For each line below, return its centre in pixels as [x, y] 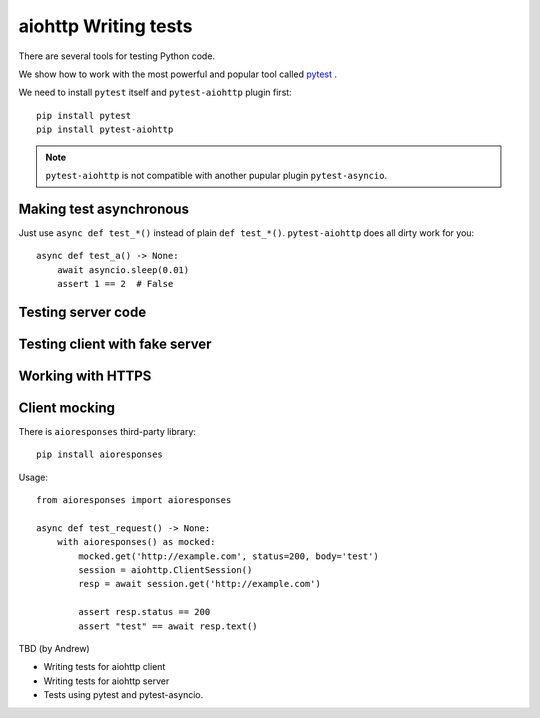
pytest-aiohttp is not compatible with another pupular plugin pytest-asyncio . [216, 175]
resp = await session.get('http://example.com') [200, 584]
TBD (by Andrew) [54, 648]
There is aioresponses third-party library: [107, 431]
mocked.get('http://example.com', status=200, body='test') [228, 556]
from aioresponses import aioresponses [134, 500]
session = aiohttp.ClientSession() [165, 570]
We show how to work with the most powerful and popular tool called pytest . [178, 74]
